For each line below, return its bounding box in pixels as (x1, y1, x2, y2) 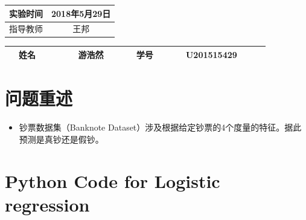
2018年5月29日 (51, 7, 111, 19)
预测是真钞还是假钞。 (19, 132, 104, 145)
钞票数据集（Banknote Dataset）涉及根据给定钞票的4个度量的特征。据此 (19, 121, 302, 134)
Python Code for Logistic (5, 168, 220, 193)
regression (5, 192, 90, 216)
